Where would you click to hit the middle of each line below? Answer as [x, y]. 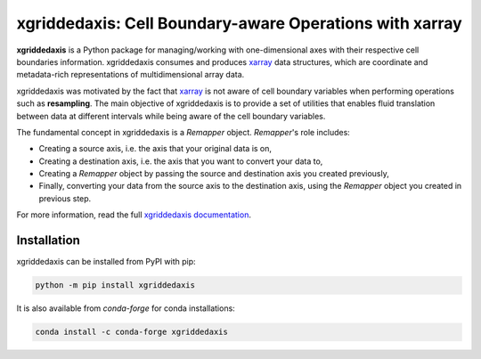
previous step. [65, 198]
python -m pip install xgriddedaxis [115, 286]
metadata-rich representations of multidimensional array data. [130, 75]
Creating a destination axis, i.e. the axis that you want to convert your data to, [181, 161]
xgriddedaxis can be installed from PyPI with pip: [106, 262]
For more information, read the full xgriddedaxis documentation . [134, 215]
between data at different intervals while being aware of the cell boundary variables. [171, 116]
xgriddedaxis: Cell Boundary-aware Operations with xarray [239, 23]
